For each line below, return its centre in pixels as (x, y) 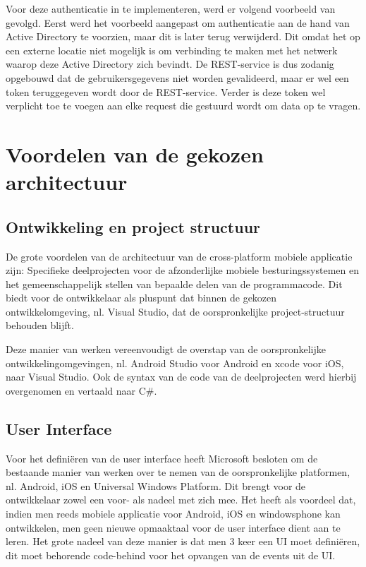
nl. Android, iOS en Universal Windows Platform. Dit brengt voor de (156, 485)
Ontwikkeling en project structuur (133, 226)
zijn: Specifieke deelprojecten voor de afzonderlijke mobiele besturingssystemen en (182, 270)
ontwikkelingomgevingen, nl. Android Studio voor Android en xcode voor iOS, (175, 363)
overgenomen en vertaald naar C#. (81, 390)
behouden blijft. (40, 325)
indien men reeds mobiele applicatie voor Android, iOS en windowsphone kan (173, 514)
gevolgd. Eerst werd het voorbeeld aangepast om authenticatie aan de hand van (178, 22)
